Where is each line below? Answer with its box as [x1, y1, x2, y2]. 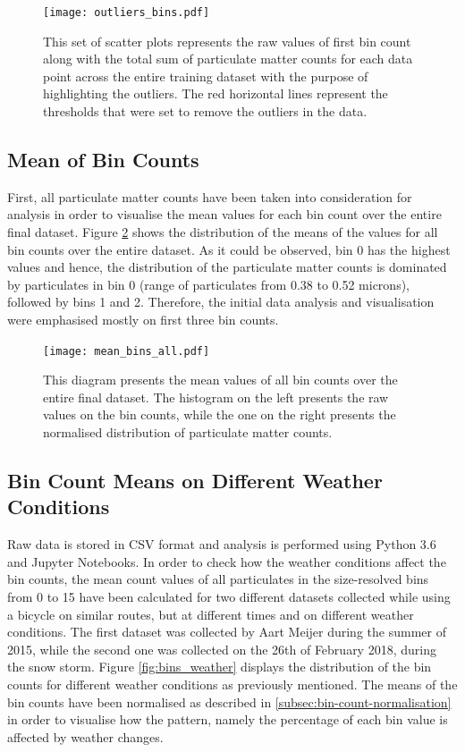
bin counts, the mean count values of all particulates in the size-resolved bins [7, 570, 429, 588]
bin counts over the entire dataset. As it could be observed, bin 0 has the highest [7, 240, 451, 258]
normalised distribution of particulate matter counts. [43, 423, 333, 442]
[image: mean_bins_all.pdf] [43, 344, 210, 358]
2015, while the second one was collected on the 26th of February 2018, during [7, 639, 436, 658]
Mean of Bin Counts [7, 146, 199, 173]
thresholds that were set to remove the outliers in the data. [43, 102, 368, 121]
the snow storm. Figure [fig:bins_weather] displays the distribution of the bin [7, 657, 432, 676]
